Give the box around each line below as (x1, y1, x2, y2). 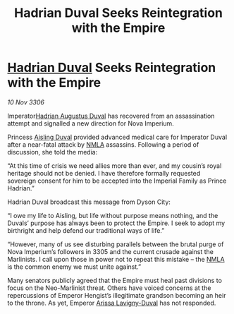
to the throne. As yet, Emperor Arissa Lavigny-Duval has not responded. (7, 298, 216, 307)
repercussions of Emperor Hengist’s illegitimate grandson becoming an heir (7, 291, 226, 299)
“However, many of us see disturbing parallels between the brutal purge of (7, 240, 224, 248)
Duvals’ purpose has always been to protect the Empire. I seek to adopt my (7, 219, 226, 227)
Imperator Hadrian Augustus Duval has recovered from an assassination (7, 111, 215, 120)
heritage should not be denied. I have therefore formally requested (7, 169, 201, 177)
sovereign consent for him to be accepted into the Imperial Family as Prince (7, 176, 227, 185)
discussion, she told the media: (7, 147, 98, 156)
